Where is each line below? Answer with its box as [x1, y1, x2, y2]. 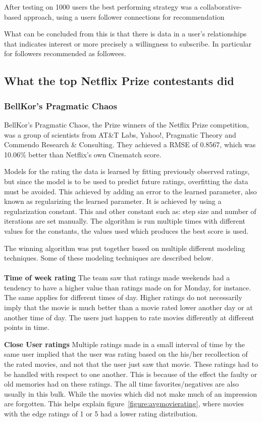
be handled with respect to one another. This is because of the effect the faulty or [4, 368, 257, 379]
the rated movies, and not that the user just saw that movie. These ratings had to [4, 359, 258, 369]
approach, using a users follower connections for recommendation [23, 11, 225, 22]
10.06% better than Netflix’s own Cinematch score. [4, 149, 162, 159]
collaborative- [200, 2, 242, 12]
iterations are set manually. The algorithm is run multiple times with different [4, 216, 246, 226]
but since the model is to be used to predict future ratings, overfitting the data [4, 176, 248, 186]
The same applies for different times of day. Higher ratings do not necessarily [4, 292, 242, 303]
